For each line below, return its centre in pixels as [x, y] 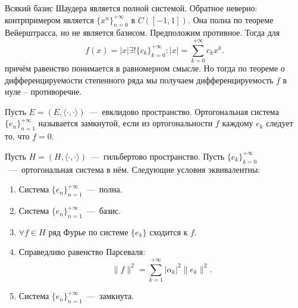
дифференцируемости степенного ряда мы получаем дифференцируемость [139, 80]
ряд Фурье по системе [88, 231]
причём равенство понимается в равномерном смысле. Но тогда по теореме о [145, 68]
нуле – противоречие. [43, 91]
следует [280, 123]
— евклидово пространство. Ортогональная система [184, 111]
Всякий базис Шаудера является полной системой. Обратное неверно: [131, 8]
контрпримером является [49, 19]
